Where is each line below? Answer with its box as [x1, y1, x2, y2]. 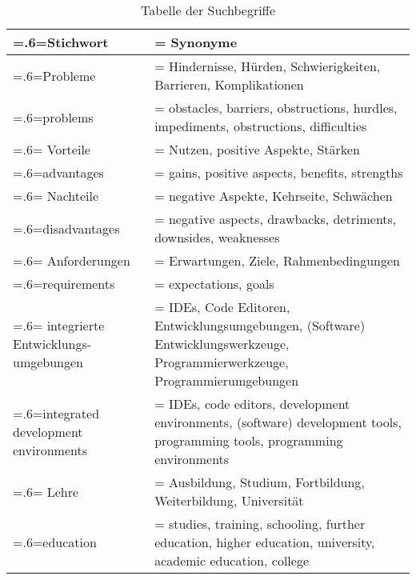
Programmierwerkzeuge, [154, 353, 289, 371]
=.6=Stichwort [13, 33, 109, 51]
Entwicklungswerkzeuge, [154, 334, 290, 353]
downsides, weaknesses [154, 228, 280, 246]
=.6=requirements [13, 274, 115, 293]
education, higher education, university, [154, 533, 375, 551]
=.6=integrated [13, 403, 100, 422]
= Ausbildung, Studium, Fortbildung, [154, 473, 365, 491]
